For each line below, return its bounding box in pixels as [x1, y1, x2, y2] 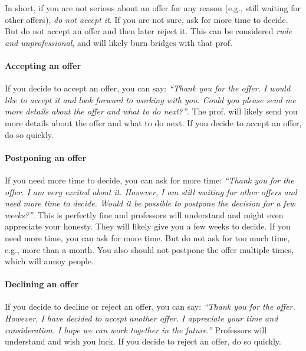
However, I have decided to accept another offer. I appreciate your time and [5, 312, 278, 324]
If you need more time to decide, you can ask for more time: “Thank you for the [5, 173, 294, 186]
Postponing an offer [5, 151, 87, 163]
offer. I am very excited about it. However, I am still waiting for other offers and [5, 185, 297, 198]
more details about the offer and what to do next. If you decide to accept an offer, [5, 116, 302, 129]
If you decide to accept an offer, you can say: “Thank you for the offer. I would [5, 82, 291, 94]
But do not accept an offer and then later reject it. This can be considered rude [5, 25, 292, 37]
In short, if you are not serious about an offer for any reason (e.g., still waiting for [5, 2, 301, 14]
